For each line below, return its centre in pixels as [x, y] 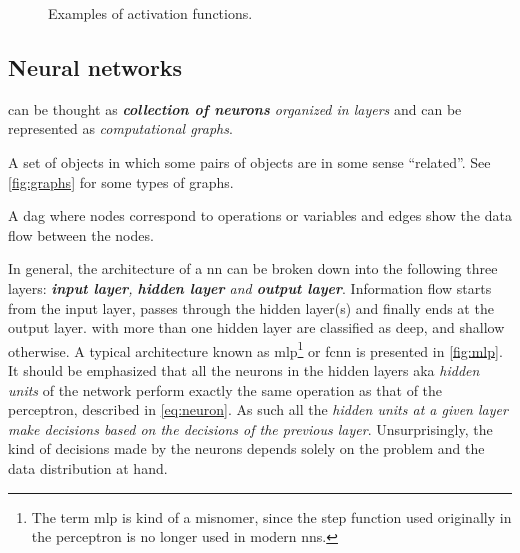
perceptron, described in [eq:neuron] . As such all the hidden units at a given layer [258, 409]
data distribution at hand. [88, 467]
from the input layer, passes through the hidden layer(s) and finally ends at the [251, 307]
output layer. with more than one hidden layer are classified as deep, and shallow [256, 327]
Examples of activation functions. [150, 13]
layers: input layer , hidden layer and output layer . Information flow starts [250, 287]
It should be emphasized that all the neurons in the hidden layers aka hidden [244, 369]
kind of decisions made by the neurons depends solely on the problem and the [246, 448]
